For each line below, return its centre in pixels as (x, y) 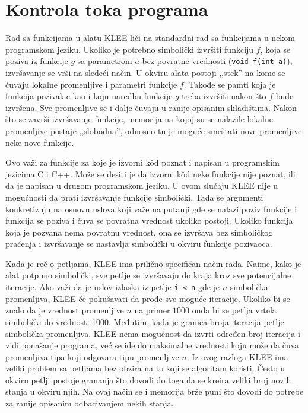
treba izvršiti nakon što (224, 96)
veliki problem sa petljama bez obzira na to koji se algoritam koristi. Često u (145, 368)
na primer (152, 310)
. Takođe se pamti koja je (230, 84)
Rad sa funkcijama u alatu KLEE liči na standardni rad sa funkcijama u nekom (150, 38)
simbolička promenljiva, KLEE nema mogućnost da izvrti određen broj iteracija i (153, 333)
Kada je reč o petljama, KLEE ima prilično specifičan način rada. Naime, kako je (153, 263)
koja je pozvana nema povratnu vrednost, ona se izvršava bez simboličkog (139, 232)
